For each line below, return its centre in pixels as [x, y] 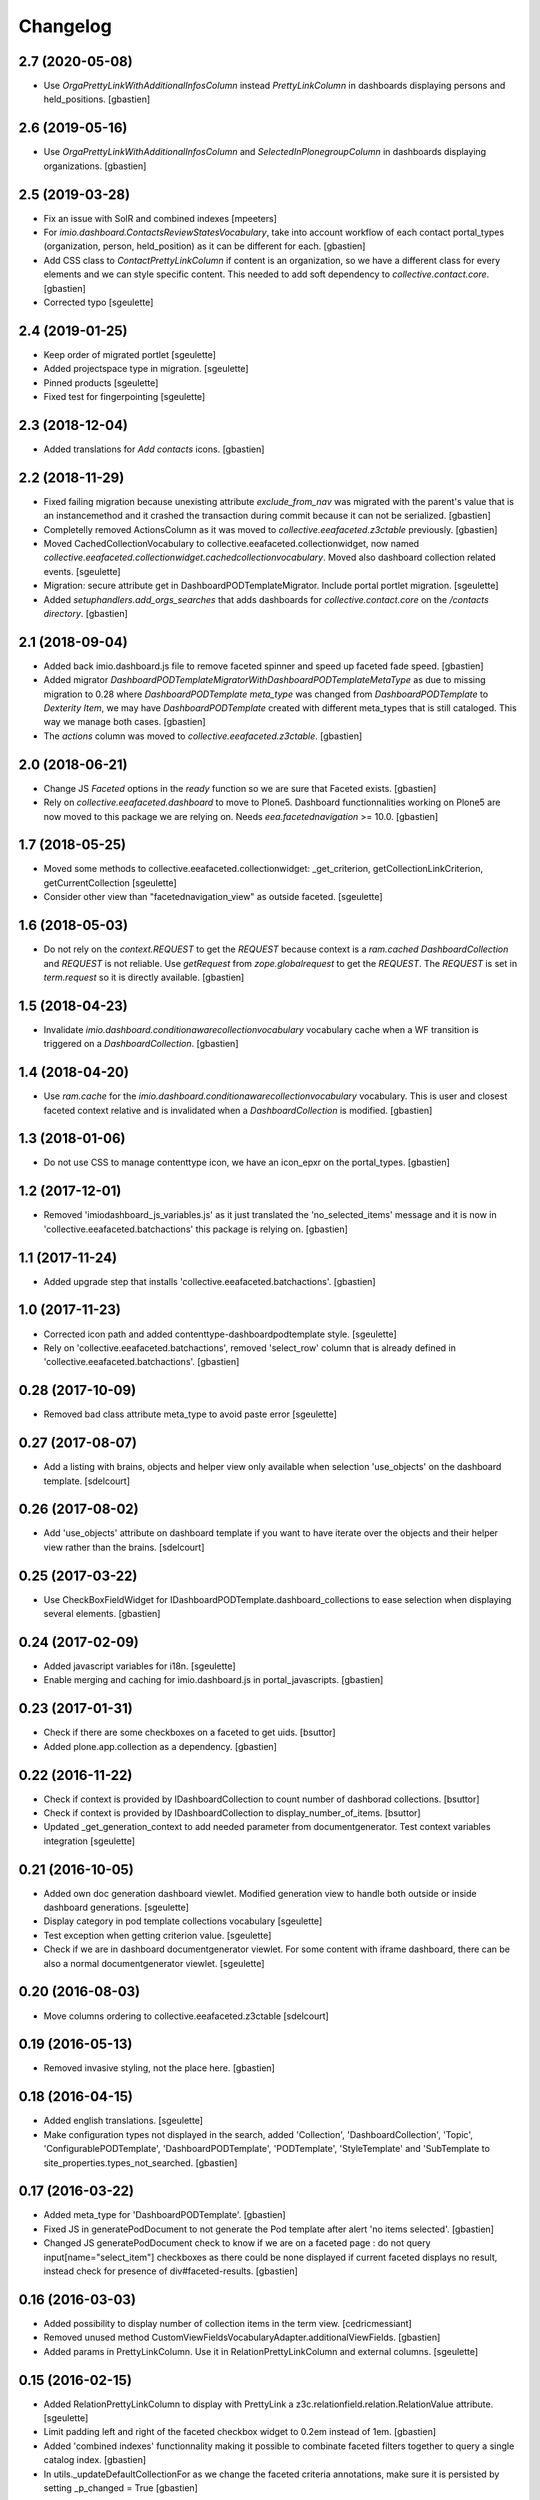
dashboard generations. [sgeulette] [116, 1907]
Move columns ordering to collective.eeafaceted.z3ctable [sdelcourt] [186, 2016]
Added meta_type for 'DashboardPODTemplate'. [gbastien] [164, 2215]
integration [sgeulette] [89, 1841]
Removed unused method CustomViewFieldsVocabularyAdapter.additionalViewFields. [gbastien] [242, 2337]
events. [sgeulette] [82, 571]
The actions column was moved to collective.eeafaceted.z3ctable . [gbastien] [203, 736]
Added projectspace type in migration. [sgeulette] [146, 369]
